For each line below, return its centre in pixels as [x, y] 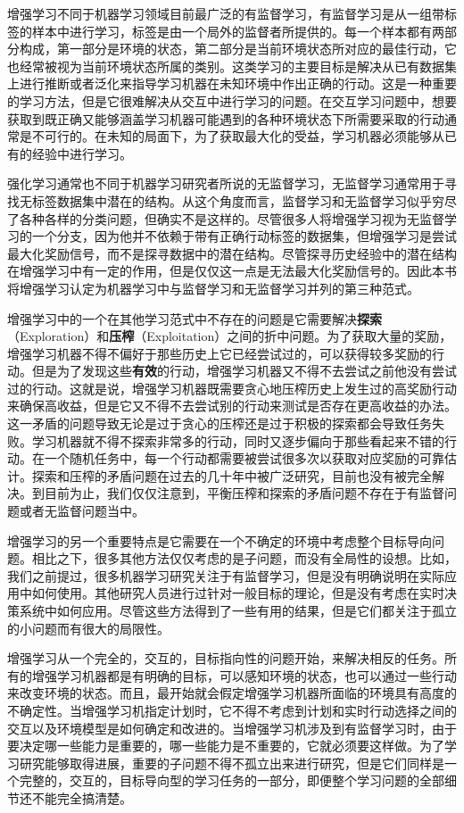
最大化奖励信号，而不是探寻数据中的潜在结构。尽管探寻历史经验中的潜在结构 [232, 253]
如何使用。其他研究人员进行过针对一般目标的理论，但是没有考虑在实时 [238, 593]
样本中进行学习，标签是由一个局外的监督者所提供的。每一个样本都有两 [238, 31]
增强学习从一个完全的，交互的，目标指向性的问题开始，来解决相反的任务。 [226, 658]
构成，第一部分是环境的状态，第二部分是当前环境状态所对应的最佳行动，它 [238, 49]
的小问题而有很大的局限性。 [88, 628]
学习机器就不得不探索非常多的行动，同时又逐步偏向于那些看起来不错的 [238, 440]
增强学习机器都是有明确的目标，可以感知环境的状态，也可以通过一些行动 [244, 675]
